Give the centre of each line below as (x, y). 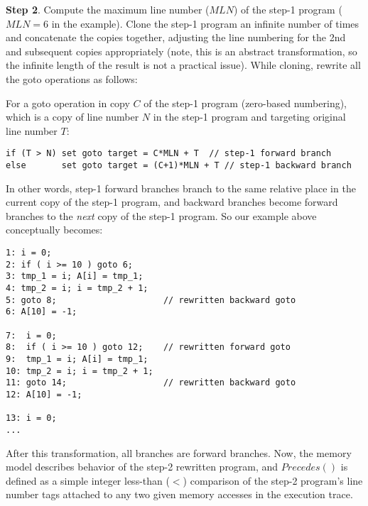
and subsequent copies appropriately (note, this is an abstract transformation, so (182, 51)
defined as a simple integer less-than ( (88, 480)
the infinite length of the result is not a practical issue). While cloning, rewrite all (183, 65)
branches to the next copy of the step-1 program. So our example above (161, 215)
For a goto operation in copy (68, 103)
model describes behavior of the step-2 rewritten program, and (142, 467)
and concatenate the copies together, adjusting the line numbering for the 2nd (176, 37)
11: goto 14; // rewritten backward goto (151, 383)
